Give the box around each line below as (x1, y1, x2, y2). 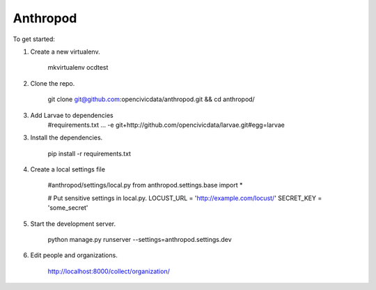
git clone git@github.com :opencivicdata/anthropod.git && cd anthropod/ (47, 95, 256, 104)
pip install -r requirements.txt (47, 149, 132, 158)
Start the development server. (30, 220, 116, 228)
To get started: (13, 35, 56, 43)
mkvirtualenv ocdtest (47, 63, 109, 72)
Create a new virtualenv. (30, 47, 100, 56)
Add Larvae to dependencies (30, 111, 114, 119)
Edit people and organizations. (30, 251, 118, 259)
